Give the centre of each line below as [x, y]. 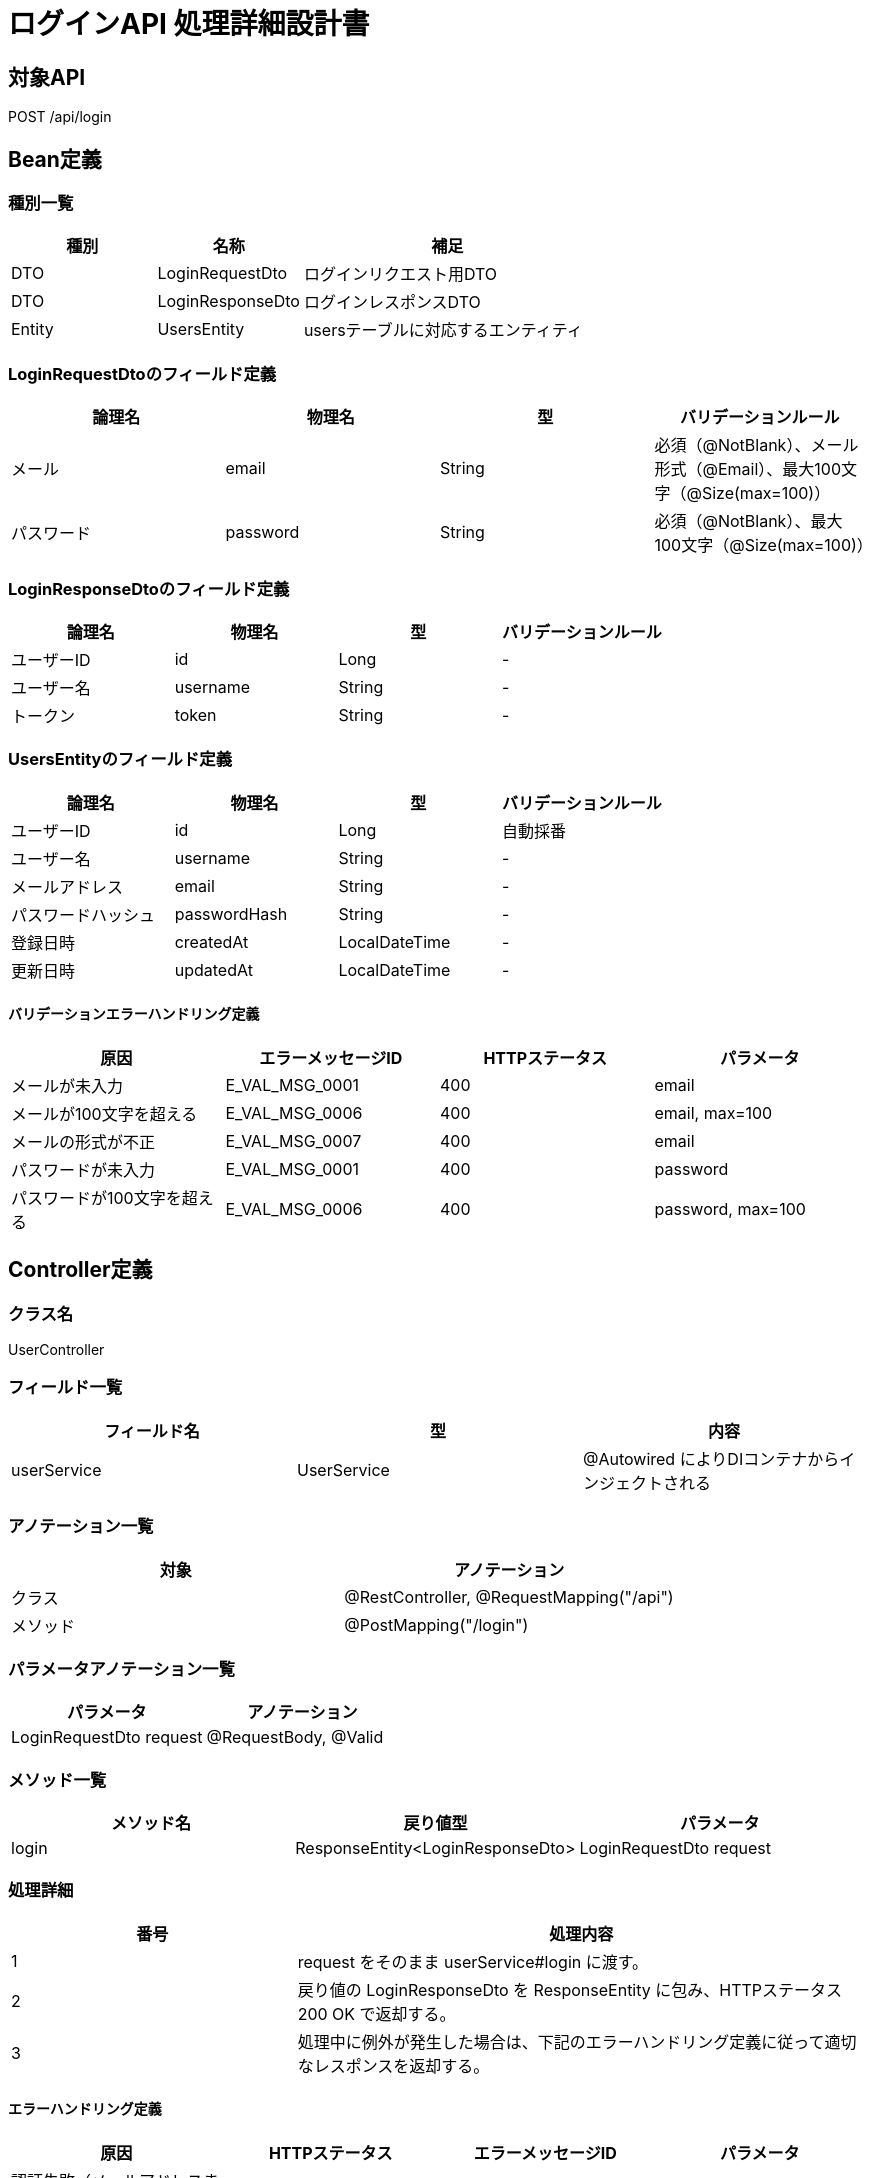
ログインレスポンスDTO [392, 302]
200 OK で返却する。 [376, 2013]
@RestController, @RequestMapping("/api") [509, 1596]
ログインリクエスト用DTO [400, 274]
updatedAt [213, 969]
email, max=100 [713, 1112]
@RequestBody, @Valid [295, 1737]
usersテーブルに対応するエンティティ [443, 330]
